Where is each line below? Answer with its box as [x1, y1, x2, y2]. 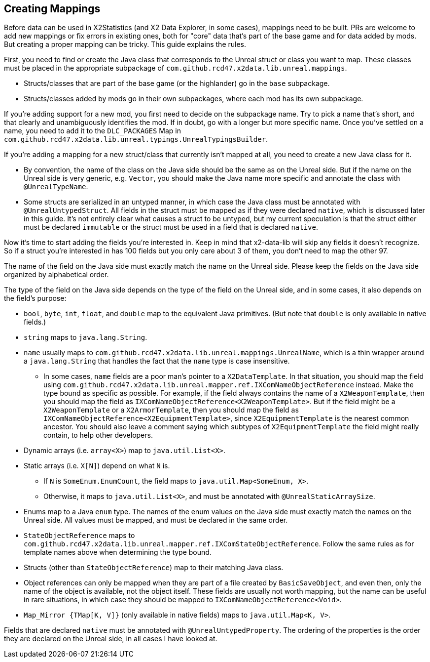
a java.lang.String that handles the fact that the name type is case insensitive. [24, 357, 290, 366]
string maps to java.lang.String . [24, 333, 147, 342]
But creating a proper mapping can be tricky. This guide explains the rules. [4, 40, 247, 49]
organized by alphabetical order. [4, 270, 109, 279]
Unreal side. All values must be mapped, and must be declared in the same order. [24, 516, 288, 525]
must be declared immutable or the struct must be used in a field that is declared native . [24, 223, 318, 232]
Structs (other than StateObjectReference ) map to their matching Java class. [24, 563, 284, 572]
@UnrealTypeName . [24, 182, 88, 191]
